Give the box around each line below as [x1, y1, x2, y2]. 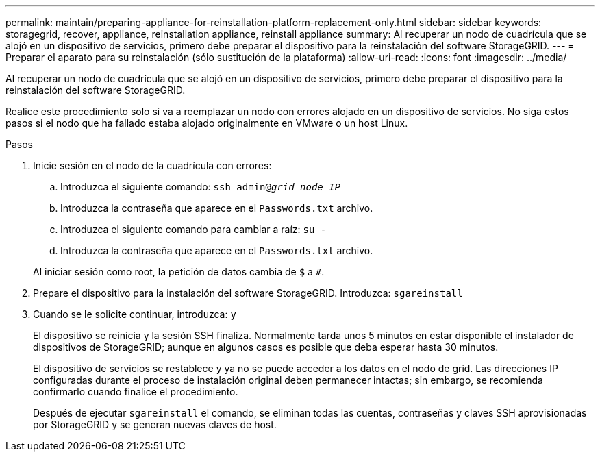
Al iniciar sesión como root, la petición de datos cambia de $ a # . [33, 266, 325, 277]
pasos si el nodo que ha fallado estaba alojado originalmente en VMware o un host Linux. [5, 117, 408, 129]
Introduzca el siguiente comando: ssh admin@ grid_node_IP [60, 181, 341, 193]
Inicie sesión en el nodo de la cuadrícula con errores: [33, 160, 272, 171]
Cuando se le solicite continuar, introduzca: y [33, 308, 236, 320]
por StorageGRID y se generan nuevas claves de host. [33, 419, 277, 430]
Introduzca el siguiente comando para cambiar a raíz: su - [60, 223, 327, 235]
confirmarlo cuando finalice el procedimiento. [33, 386, 238, 397]
